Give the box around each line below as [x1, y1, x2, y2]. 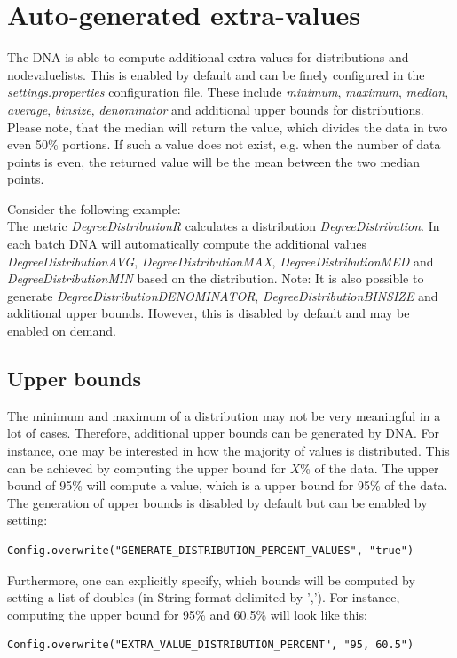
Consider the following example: [7, 199, 181, 218]
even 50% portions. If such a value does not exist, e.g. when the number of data [7, 135, 441, 154]
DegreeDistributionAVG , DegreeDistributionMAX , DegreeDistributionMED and [7, 251, 434, 270]
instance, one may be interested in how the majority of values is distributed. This [7, 441, 450, 460]
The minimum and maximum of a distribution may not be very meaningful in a [7, 406, 441, 424]
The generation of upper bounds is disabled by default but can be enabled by [7, 493, 428, 511]
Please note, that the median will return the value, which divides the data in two [7, 117, 448, 136]
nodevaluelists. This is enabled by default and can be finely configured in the [7, 65, 425, 83]
